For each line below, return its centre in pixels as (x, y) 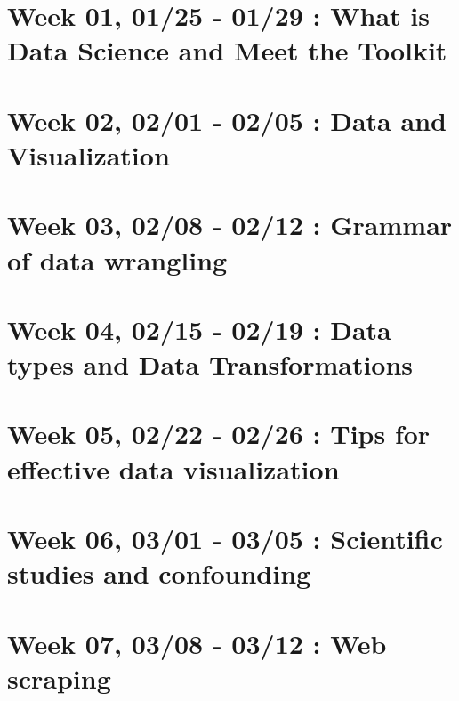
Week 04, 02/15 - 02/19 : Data (199, 329)
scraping (59, 677)
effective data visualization (173, 468)
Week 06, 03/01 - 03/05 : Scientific (225, 538)
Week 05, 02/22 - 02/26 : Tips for (219, 434)
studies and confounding (159, 573)
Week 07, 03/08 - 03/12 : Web (197, 643)
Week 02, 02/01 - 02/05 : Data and (227, 120)
